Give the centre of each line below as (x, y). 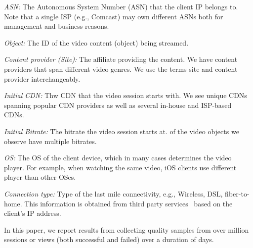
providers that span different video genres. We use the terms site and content (121, 69)
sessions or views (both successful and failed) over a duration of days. (109, 239)
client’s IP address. (33, 213)
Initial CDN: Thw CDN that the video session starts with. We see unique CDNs (126, 95)
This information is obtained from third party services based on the (128, 203)
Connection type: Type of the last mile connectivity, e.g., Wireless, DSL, (113, 193)
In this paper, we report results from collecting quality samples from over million (126, 229)
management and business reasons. (57, 26)
